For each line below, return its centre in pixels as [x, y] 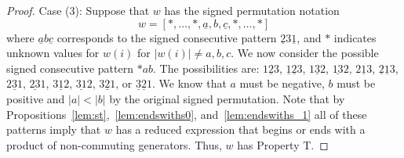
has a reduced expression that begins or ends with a [240, 129]
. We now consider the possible [305, 53]
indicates [355, 37]
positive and [36, 98]
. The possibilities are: [206, 68]
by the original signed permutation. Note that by [227, 98]
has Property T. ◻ [283, 144]
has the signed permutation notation [252, 10]
